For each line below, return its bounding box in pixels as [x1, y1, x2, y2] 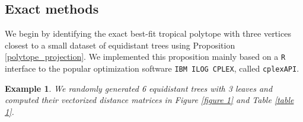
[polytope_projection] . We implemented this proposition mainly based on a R [5, 50, 286, 63]
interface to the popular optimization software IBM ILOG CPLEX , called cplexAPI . [5, 62, 299, 75]
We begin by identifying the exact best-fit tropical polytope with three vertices [5, 27, 291, 40]
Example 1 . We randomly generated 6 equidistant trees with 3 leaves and [5, 82, 273, 94]
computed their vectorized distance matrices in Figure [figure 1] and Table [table [5, 94, 294, 106]
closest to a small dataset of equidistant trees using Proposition [5, 38, 235, 51]
